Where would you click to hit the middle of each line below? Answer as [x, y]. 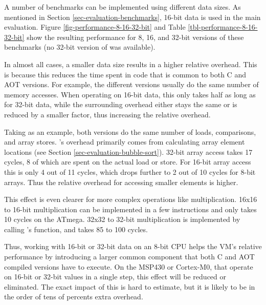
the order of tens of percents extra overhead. [74, 297]
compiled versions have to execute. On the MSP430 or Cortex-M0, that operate [129, 266]
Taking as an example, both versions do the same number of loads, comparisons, [130, 131]
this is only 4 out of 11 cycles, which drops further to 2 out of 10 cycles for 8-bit [130, 171]
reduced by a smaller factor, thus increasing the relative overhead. [107, 114]
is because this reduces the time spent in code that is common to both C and [125, 74]
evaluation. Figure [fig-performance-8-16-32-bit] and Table [95, 27]
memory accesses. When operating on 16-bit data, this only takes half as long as [130, 94]
